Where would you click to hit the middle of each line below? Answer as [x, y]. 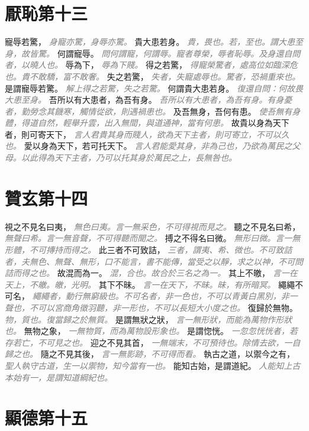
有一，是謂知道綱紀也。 [67, 377]
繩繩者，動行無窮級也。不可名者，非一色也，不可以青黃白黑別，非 [161, 296]
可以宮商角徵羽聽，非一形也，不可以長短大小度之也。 [141, 307]
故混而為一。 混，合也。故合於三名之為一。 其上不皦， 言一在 [177, 273]
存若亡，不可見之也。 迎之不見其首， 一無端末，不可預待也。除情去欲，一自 [153, 342]
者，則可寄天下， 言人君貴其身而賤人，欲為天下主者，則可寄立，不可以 [143, 134]
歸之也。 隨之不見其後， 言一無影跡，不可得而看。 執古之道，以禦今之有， [150, 354]
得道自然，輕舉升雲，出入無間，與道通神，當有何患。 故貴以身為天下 [155, 123]
